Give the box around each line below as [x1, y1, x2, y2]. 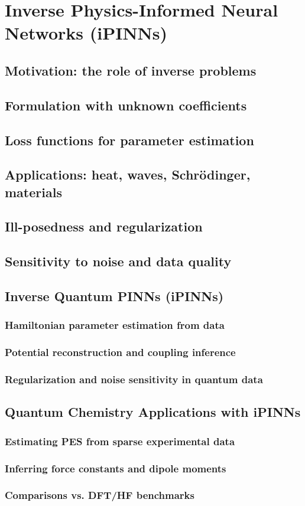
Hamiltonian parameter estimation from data [5, 318, 225, 332]
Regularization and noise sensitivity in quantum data [5, 372, 263, 387]
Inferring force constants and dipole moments [5, 461, 226, 475]
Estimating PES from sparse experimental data [5, 433, 235, 448]
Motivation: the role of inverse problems [5, 61, 257, 79]
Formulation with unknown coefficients [5, 96, 247, 114]
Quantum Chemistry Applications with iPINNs [5, 403, 301, 421]
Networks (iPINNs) [5, 21, 168, 45]
